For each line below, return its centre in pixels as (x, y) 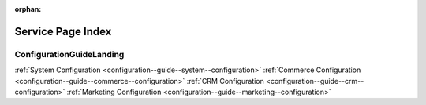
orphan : (28, 9)
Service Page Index (63, 31)
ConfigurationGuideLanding (69, 54)
